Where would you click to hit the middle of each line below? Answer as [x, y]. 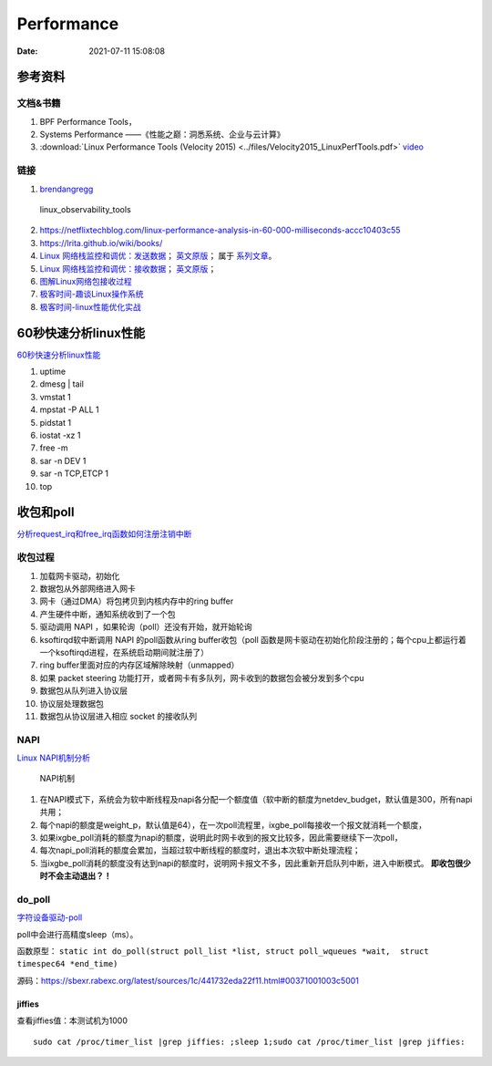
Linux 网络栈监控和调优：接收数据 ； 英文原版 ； [128, 268]
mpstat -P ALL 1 [69, 409]
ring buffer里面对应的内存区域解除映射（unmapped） [139, 665]
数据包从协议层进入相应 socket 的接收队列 [118, 716]
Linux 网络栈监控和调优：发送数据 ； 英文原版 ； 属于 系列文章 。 [158, 256]
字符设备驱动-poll [50, 917]
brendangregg [67, 189]
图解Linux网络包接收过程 [86, 281]
